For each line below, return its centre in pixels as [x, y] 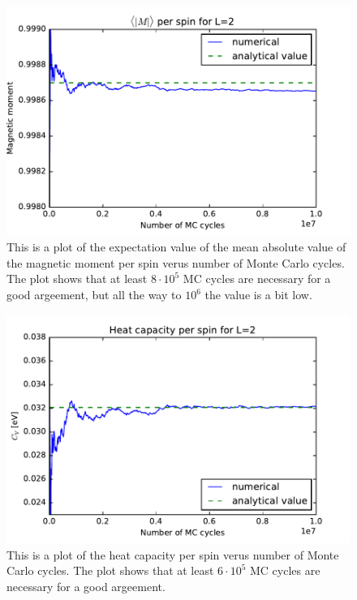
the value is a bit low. [258, 295]
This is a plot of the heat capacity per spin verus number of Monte [173, 554]
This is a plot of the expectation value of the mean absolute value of [176, 247]
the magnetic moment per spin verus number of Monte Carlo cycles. [176, 262]
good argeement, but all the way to [94, 295]
